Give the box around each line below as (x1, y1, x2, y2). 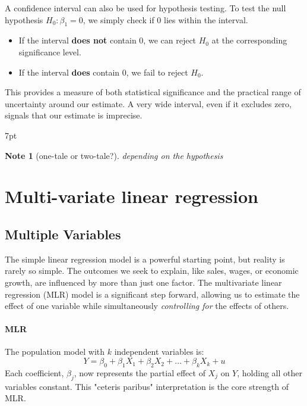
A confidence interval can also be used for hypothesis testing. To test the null (5, 2, 286, 14)
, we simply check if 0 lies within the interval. (83, 13, 248, 26)
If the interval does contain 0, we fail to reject (18, 65, 188, 78)
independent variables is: (114, 345, 204, 358)
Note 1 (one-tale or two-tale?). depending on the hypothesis (5, 149, 223, 161)
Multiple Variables (5, 224, 121, 243)
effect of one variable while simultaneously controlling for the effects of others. (5, 299, 289, 312)
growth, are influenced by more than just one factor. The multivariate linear (5, 276, 282, 288)
